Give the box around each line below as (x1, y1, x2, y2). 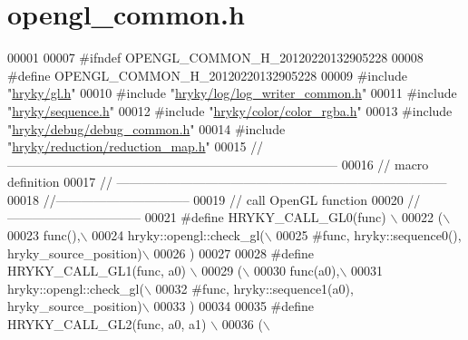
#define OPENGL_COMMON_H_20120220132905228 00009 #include (7, 65, 407, 84)
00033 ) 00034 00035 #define (153, 296, 315, 316)
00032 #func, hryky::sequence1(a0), (155, 278, 354, 297)
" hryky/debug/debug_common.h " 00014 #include (7, 119, 286, 138)
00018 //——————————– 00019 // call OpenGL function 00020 (7, 189, 404, 209)
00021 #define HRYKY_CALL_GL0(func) (144, 208, 386, 227)
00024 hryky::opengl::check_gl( (92, 226, 265, 245)
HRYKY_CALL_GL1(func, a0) (7, 261, 186, 280)
